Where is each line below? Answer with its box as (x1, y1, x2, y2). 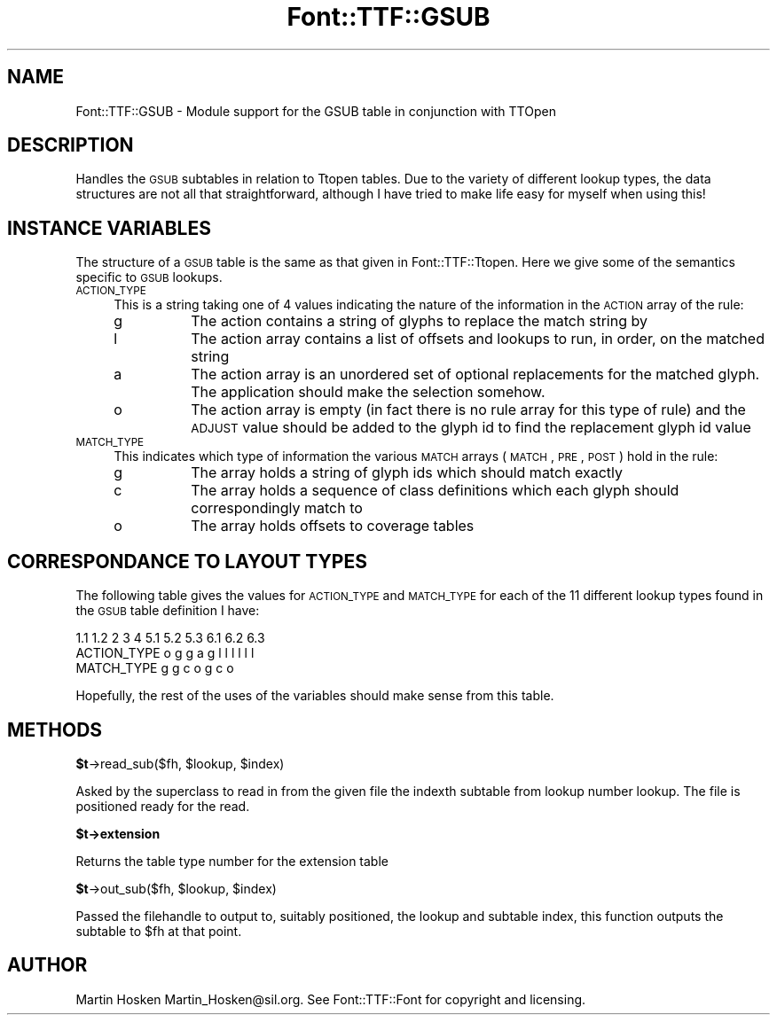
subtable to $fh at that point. (75, 923, 242, 939)
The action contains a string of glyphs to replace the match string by (191, 312, 647, 331)
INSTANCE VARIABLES (7, 216, 211, 239)
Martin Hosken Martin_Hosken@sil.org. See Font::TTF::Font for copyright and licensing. (75, 991, 586, 1007)
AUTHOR (7, 954, 88, 977)
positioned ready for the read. (75, 798, 250, 814)
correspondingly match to (191, 499, 363, 518)
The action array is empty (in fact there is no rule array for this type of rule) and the (191, 401, 746, 419)
